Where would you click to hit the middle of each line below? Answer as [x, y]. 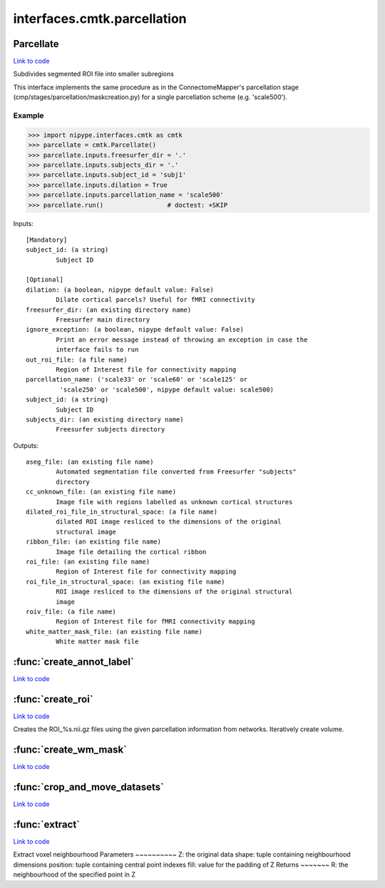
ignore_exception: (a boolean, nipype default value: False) [135, 330]
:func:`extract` [46, 824]
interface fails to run [97, 350]
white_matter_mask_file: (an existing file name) [114, 632]
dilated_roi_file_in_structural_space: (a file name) [122, 512]
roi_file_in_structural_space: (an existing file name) [125, 582]
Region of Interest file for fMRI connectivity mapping [156, 622]
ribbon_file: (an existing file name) [94, 542]
